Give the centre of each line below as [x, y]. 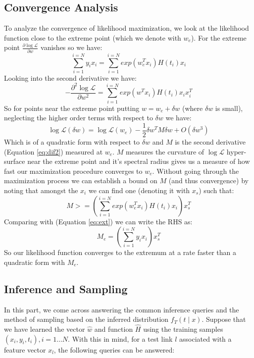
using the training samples [183, 329]
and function [114, 329]
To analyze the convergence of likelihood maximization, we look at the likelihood [127, 28]
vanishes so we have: [72, 47]
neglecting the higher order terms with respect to [78, 118]
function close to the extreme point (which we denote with [93, 37]
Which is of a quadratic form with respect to [72, 141]
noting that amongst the [41, 190]
